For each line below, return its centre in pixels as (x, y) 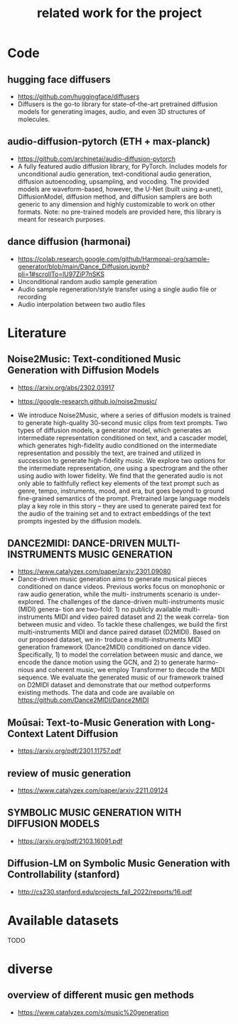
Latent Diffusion (82, 734)
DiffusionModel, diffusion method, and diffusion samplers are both (115, 197)
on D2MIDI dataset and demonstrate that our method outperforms (114, 685)
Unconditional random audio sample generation (87, 281)
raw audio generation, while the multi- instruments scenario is (108, 594)
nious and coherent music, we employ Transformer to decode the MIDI (121, 670)
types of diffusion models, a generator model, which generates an (114, 430)
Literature (37, 333)
